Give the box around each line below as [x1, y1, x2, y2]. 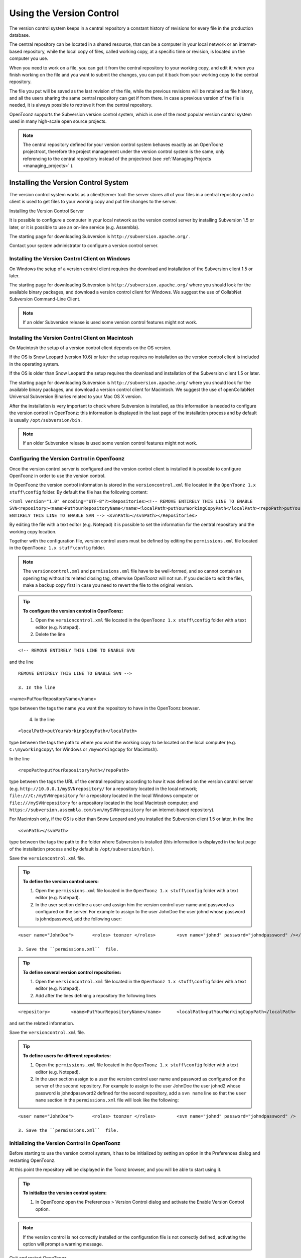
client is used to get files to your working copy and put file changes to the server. [9, 199, 177, 205]
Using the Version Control [9, 8, 119, 19]
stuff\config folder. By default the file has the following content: [9, 489, 148, 495]
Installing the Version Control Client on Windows [9, 255, 130, 262]
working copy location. [9, 528, 57, 534]
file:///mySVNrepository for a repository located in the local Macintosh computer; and [9, 800, 198, 806]
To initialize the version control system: [23, 1190, 107, 1196]
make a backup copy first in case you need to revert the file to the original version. [23, 582, 193, 588]
